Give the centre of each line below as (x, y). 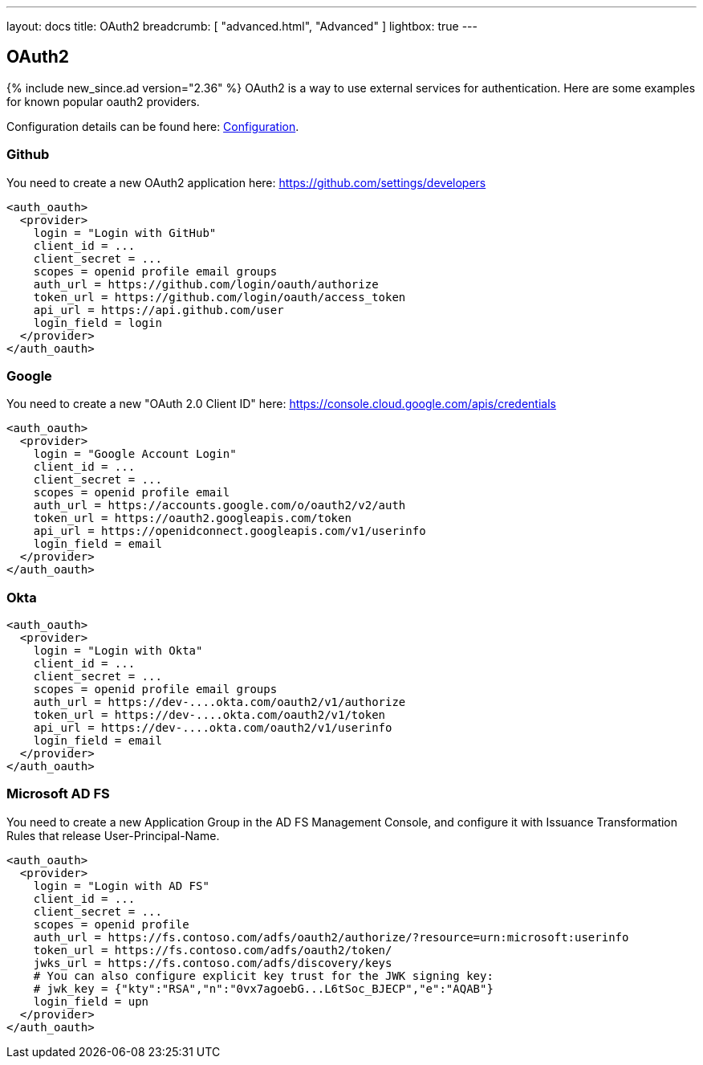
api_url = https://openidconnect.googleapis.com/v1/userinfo (230, 531)
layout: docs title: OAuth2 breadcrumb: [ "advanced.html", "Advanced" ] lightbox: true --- (242, 26)
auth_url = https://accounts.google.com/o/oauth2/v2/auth (219, 506)
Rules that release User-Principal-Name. (113, 835)
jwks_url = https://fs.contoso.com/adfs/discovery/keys (213, 963)
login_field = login (98, 322)
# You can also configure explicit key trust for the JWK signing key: (263, 975)
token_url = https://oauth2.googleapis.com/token (192, 518)
